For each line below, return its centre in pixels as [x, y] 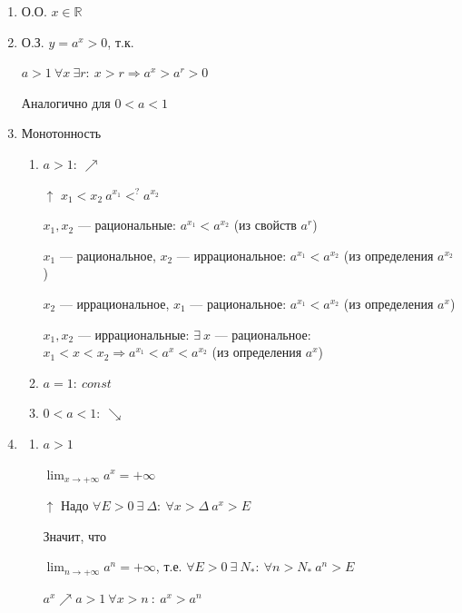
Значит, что [74, 535]
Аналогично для [66, 102]
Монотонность [61, 133]
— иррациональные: [133, 334]
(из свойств [265, 225]
